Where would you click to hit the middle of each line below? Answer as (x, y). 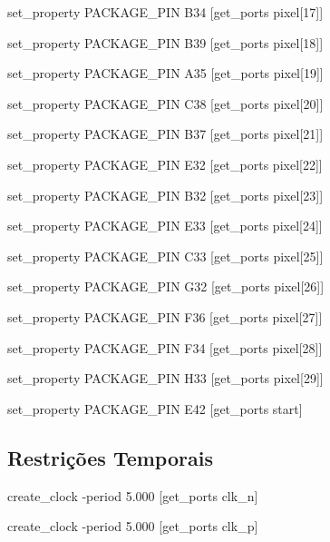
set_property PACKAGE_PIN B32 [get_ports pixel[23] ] (165, 195)
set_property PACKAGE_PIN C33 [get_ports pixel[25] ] (165, 256)
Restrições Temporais (110, 457)
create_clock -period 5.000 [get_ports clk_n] (133, 495)
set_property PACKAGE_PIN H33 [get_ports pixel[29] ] (165, 378)
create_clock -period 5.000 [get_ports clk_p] (133, 526)
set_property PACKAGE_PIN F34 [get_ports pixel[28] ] (165, 347)
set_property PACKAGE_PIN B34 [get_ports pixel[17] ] (165, 12)
